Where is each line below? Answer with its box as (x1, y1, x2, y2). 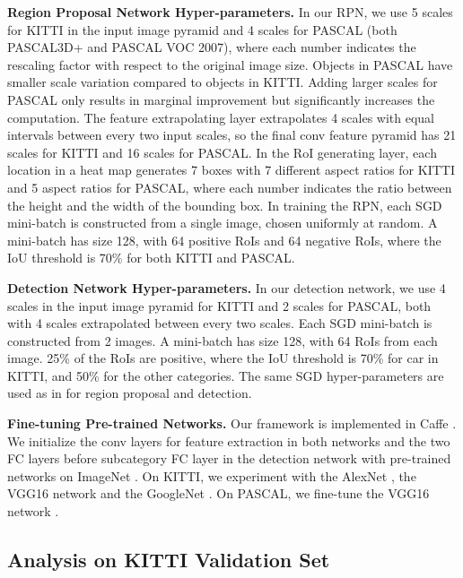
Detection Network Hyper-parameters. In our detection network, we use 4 (7, 278, 446, 297)
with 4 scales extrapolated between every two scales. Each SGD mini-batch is (7, 314, 432, 332)
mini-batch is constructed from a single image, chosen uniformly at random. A (7, 213, 438, 232)
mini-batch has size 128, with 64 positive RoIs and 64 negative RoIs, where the (7, 230, 441, 249)
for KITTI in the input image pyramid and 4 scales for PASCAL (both (7, 20, 397, 39)
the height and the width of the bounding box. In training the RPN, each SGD (7, 195, 442, 214)
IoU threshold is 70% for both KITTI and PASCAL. (7, 248, 295, 267)
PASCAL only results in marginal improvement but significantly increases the (7, 90, 435, 108)
